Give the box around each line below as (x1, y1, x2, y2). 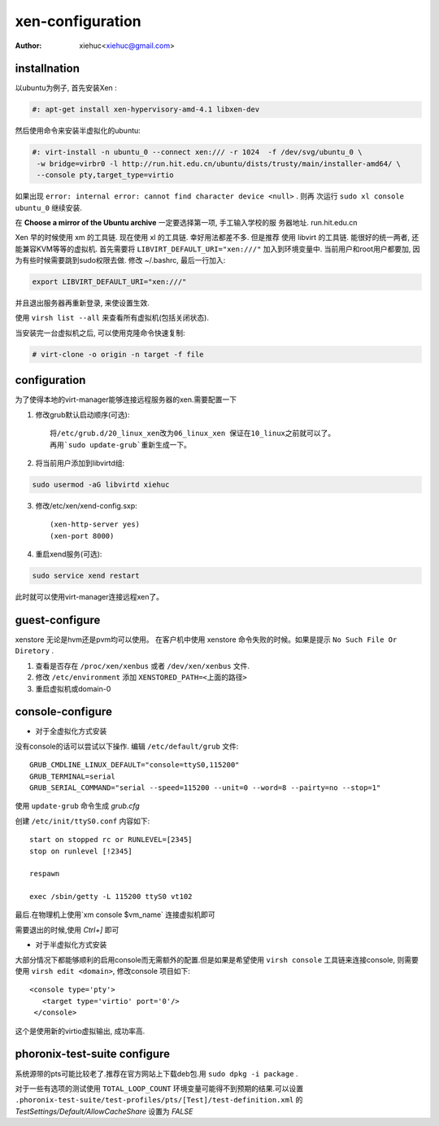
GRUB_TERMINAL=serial (29, 771, 115, 781)
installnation (15, 62, 80, 76)
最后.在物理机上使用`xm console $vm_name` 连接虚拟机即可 (15, 910, 215, 919)
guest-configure (15, 613, 101, 626)
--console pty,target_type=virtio (37, 171, 174, 180)
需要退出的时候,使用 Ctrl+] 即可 (15, 924, 120, 935)
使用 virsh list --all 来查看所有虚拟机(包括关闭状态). (15, 313, 209, 323)
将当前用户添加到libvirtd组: (35, 458, 125, 468)
